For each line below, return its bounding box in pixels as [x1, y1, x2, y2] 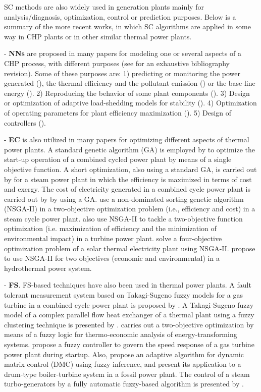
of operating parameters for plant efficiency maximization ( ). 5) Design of [4, 107, 232, 118]
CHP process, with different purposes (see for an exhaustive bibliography [4, 58, 230, 68]
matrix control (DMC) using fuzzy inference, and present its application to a [4, 359, 241, 369]
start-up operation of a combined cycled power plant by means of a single [4, 154, 232, 164]
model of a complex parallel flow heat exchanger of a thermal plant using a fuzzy [4, 309, 254, 320]
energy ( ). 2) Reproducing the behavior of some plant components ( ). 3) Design [4, 87, 250, 98]
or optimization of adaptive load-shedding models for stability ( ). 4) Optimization [4, 97, 257, 108]
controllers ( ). [4, 117, 46, 128]
